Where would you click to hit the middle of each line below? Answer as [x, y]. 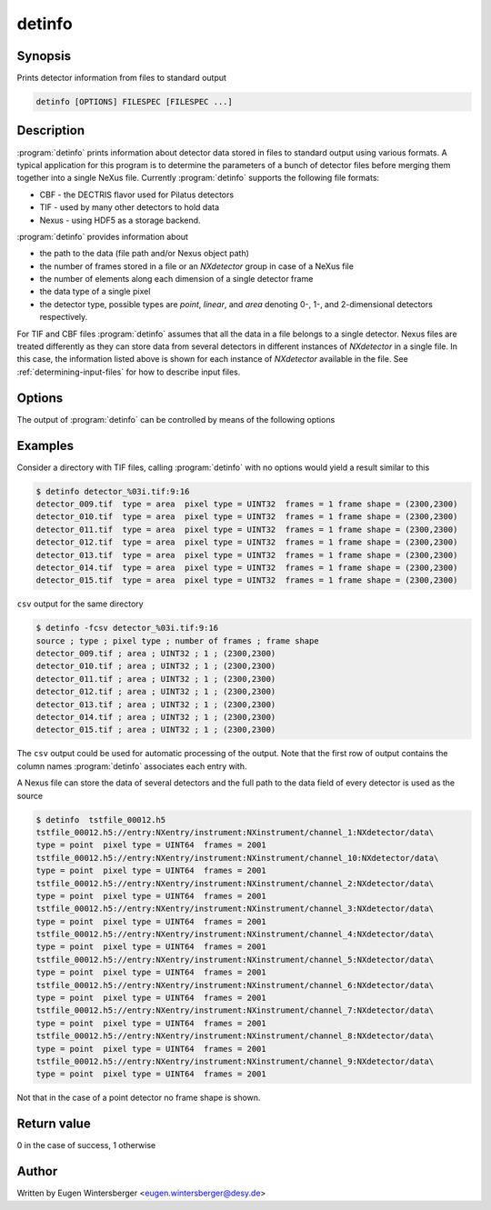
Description [51, 130]
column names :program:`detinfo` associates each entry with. [132, 766]
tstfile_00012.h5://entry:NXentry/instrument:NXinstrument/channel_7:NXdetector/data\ [235, 1010]
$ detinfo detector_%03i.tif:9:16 [113, 491]
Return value [54, 1124]
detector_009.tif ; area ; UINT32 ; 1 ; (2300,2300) [156, 654]
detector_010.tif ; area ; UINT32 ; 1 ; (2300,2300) [156, 666]
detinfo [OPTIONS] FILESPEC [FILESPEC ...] [135, 102]
